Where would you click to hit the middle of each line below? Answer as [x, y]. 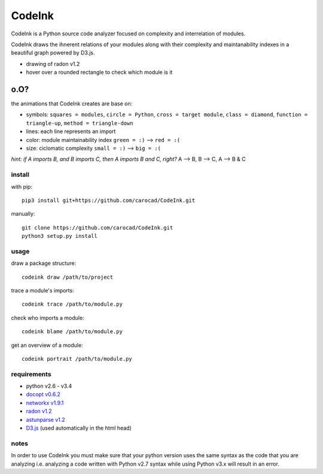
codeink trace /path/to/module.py [72, 304]
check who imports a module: [48, 318]
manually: [23, 214]
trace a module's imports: [42, 290]
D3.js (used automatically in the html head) [79, 428]
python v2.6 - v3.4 [49, 386]
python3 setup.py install [60, 236]
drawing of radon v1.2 [53, 64]
